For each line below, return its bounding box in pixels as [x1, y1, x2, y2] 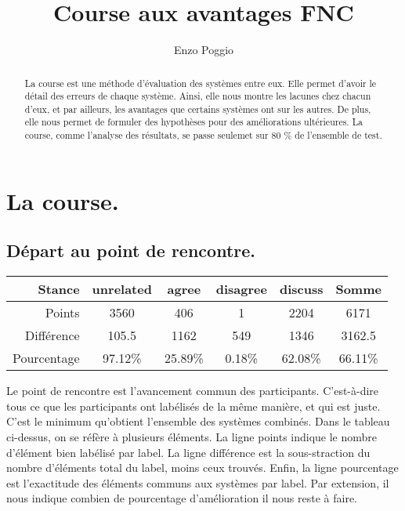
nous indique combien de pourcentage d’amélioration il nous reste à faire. [6, 490, 358, 506]
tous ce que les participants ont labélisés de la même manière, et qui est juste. [6, 397, 381, 414]
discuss [279, 280, 324, 299]
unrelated [92, 280, 152, 299]
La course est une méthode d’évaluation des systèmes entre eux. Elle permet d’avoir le [24, 76, 377, 89]
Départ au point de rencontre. [6, 238, 256, 263]
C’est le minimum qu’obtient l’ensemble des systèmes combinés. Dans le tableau [6, 413, 390, 429]
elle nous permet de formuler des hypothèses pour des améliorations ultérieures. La [24, 115, 363, 129]
